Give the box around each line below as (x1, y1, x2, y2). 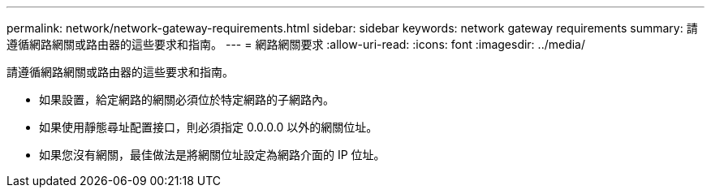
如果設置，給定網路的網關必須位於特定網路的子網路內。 (39, 93, 334, 106)
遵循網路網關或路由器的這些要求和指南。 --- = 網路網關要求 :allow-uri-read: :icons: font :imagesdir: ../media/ (6, 37, 586, 51)
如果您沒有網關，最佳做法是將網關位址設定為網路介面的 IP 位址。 (39, 148, 386, 162)
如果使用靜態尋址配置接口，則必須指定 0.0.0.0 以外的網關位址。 (39, 120, 378, 134)
